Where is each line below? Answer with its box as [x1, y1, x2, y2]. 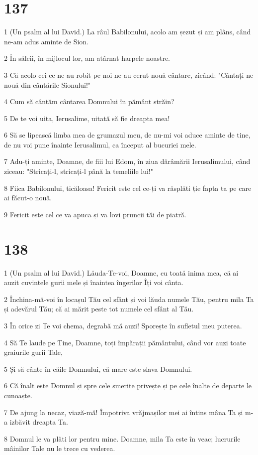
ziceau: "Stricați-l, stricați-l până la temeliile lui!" [4, 166, 153, 176]
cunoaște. [4, 390, 32, 400]
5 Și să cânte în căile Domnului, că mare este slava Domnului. [4, 363, 192, 374]
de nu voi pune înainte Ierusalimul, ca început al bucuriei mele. [4, 139, 196, 150]
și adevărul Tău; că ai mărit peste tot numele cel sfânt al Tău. [4, 303, 194, 314]
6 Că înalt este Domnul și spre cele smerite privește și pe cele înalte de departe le [4, 380, 252, 391]
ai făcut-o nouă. [4, 192, 52, 203]
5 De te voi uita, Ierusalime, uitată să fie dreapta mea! [4, 113, 170, 123]
